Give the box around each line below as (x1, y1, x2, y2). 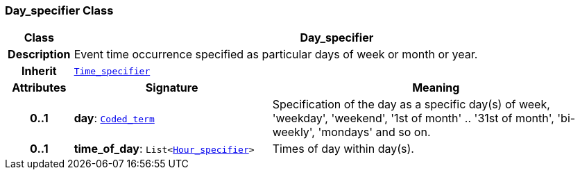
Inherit (21, 64, 57, 78)
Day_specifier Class (5, 3, 114, 17)
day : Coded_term (74, 111, 155, 126)
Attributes (12, 81, 67, 95)
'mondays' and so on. (318, 125, 431, 140)
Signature (145, 81, 198, 95)
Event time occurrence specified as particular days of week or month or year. (74, 47, 478, 62)
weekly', (272, 125, 315, 140)
